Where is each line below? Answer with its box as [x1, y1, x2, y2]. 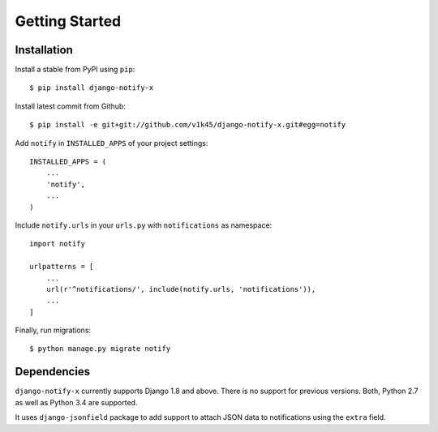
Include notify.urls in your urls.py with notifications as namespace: [15, 220, 273, 230]
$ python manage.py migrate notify [29, 344, 171, 353]
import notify [29, 239, 85, 249]
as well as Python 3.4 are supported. [15, 397, 138, 407]
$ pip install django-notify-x [29, 83, 154, 92]
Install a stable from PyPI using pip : [15, 65, 135, 75]
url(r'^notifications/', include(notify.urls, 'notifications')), [45, 284, 316, 293]
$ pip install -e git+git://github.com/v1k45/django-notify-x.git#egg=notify [29, 120, 346, 130]
